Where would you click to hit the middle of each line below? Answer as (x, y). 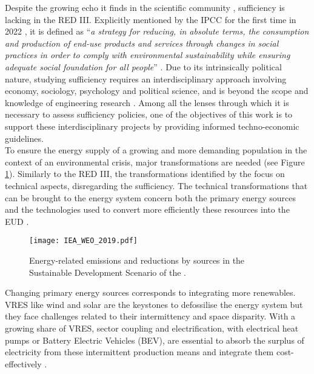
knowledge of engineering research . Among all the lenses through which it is (147, 102)
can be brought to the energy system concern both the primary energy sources (151, 197)
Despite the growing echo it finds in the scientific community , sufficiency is (145, 7)
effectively (23, 363)
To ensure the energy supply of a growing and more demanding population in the (156, 150)
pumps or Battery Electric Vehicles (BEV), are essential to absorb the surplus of (155, 340)
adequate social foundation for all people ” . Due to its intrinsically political (143, 66)
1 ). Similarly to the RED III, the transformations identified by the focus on (145, 174)
